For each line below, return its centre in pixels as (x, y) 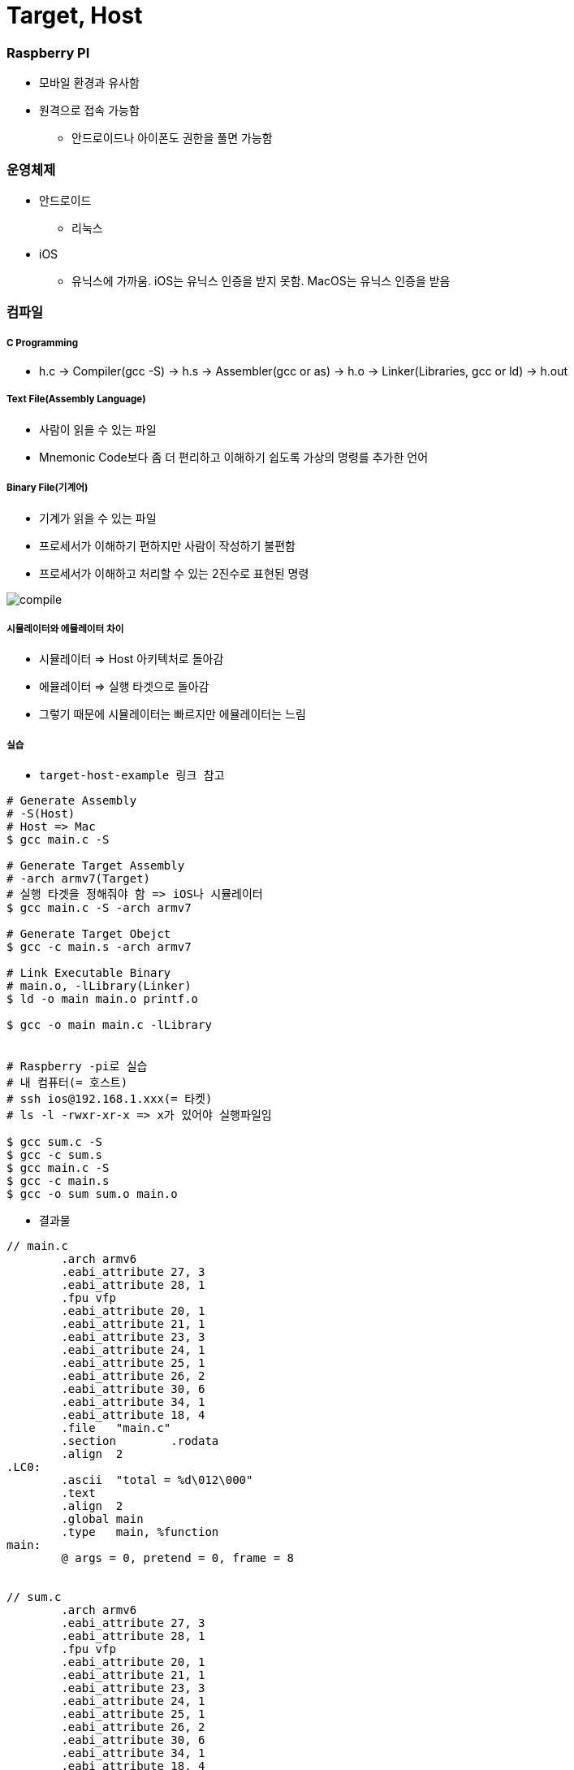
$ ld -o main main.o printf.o (103, 999)
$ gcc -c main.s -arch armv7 (99, 947)
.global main (102, 1519)
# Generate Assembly (72, 801)
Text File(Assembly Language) (76, 399)
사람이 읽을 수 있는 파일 (98, 429)
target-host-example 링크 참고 (132, 776)
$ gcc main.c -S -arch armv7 (99, 908)
